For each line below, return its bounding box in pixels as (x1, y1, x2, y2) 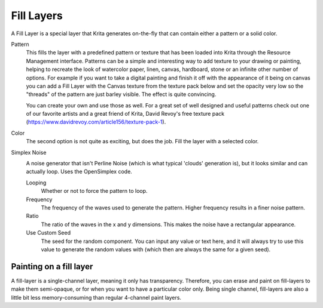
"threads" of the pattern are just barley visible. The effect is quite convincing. (26, 91, 217, 98)
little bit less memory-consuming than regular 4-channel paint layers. (11, 294, 182, 301)
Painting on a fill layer (11, 261, 93, 272)
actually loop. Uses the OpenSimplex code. (26, 168, 133, 175)
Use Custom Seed (26, 229, 71, 236)
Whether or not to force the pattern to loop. (41, 187, 148, 195)
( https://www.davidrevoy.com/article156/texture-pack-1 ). (26, 118, 166, 125)
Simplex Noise (11, 149, 47, 156)
